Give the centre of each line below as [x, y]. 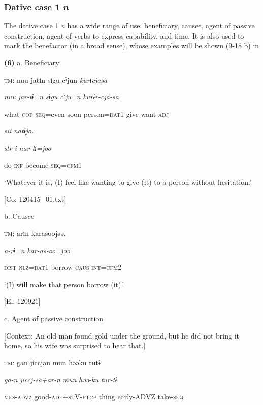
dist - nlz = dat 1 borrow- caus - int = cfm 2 [63, 267]
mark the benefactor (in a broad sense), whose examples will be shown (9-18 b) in [132, 45]
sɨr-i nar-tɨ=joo [28, 147]
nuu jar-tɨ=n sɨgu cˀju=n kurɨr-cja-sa [61, 97]
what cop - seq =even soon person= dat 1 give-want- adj [87, 113]
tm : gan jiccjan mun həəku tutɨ [52, 362]
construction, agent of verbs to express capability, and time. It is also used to [124, 35]
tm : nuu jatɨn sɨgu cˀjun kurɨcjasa [56, 79]
